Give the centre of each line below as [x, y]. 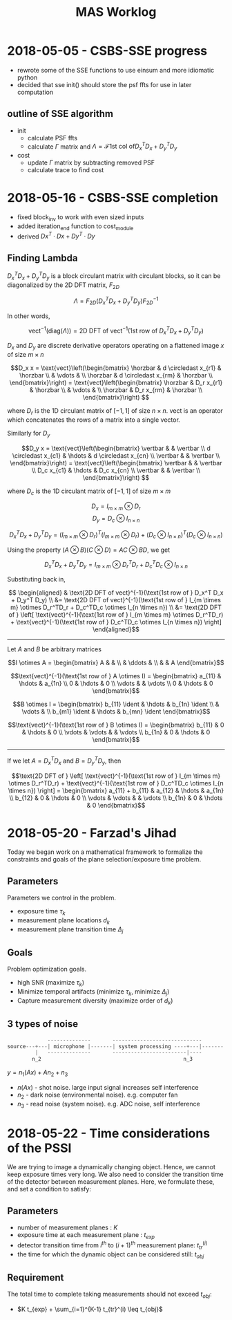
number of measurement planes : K [67, 1227]
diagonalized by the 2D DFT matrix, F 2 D [63, 286]
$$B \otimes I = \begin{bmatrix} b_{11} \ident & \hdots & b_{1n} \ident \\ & [116, 704]
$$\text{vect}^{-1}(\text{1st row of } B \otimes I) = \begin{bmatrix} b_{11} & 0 [116, 725]
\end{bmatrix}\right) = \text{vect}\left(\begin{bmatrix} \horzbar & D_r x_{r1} [116, 383]
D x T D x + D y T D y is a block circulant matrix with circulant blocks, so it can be [114, 276]
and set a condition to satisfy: [49, 1189]
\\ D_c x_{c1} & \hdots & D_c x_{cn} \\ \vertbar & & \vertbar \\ [116, 470]
